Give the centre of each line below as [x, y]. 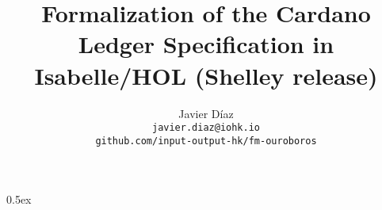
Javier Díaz [206, 113]
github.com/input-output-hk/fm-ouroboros [206, 141]
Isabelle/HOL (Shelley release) [206, 75]
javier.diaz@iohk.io [206, 128]
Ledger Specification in [206, 44]
